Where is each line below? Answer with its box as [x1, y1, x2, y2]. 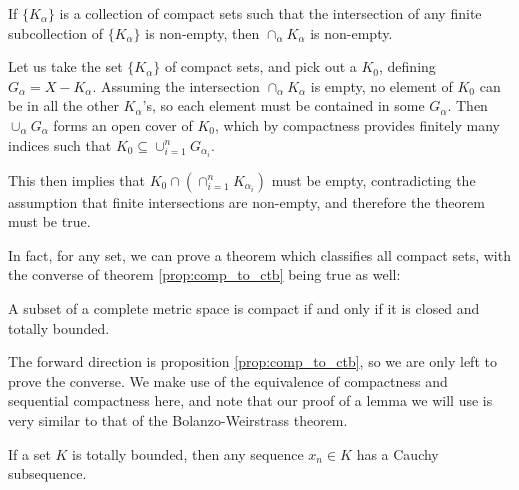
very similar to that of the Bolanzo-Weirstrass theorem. [8, 410, 348, 430]
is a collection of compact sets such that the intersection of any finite [59, 3, 482, 23]
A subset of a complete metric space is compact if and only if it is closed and [8, 298, 480, 319]
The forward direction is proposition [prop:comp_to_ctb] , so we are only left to [8, 351, 497, 372]
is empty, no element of [310, 75, 453, 96]
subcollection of [8, 22, 103, 43]
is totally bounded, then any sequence [72, 443, 304, 464]
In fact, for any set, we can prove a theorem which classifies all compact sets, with [8, 244, 511, 265]
